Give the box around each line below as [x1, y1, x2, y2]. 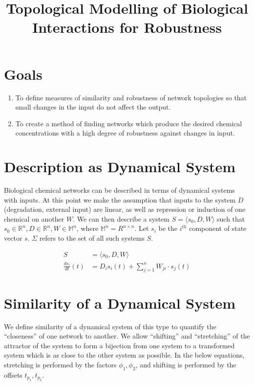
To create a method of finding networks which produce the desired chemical [15, 118, 242, 128]
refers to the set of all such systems [39, 232, 145, 243]
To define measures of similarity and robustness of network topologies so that [15, 92, 247, 102]
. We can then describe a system [73, 213, 169, 224]
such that [217, 213, 245, 224]
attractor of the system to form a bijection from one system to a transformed [4, 340, 235, 350]
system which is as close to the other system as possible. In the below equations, [4, 350, 245, 360]
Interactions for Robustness [32, 17, 222, 37]
